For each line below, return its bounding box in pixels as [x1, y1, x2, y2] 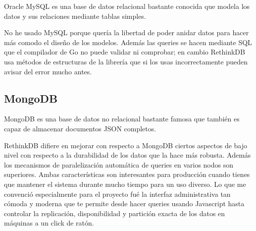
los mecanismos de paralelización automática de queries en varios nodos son [4, 159, 233, 170]
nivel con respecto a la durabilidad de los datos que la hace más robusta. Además [4, 150, 251, 160]
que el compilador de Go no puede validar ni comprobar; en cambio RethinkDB [4, 47, 245, 57]
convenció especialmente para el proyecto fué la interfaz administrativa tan [4, 188, 231, 199]
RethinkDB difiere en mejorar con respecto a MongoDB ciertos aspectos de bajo [4, 140, 248, 150]
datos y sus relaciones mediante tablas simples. [4, 10, 146, 21]
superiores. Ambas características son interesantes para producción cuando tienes [4, 169, 250, 179]
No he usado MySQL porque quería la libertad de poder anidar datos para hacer [4, 27, 249, 38]
